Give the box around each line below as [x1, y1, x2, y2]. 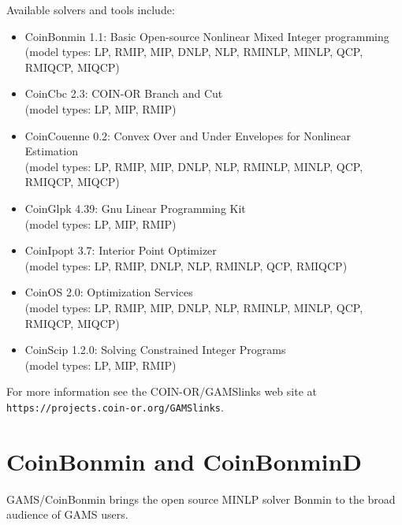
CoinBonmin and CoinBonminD [6, 445, 363, 477]
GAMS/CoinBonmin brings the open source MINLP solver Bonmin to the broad [6, 490, 396, 507]
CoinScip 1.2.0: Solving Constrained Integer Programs [24, 341, 286, 358]
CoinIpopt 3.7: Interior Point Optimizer [24, 242, 217, 259]
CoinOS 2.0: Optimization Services [24, 284, 193, 300]
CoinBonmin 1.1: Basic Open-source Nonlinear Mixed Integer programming [24, 28, 389, 44]
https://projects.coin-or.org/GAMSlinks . [6, 398, 224, 415]
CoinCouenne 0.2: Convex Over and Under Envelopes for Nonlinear [24, 127, 351, 143]
